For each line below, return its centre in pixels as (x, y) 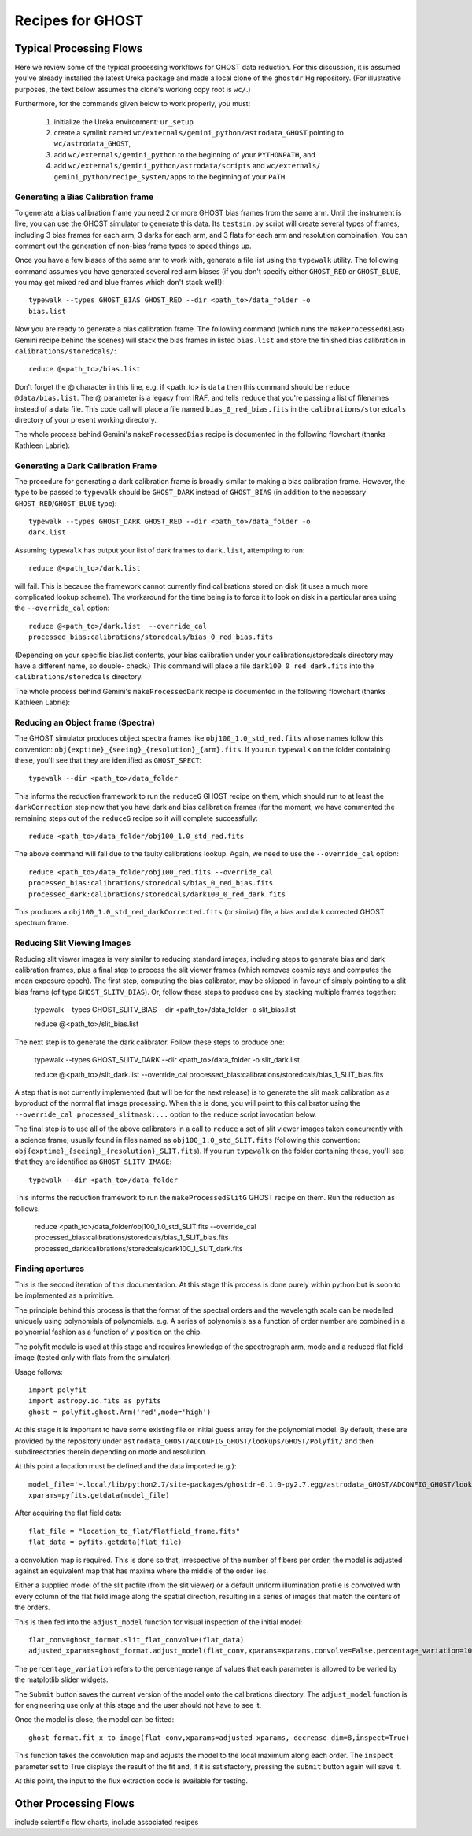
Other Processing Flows (75, 1803)
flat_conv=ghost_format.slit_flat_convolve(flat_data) (136, 1640)
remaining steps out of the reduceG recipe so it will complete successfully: (136, 818)
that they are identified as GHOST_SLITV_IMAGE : (93, 1162)
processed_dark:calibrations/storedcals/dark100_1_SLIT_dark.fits (138, 1248)
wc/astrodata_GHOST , (92, 144)
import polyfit (58, 1390)
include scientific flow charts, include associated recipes (107, 1822)
